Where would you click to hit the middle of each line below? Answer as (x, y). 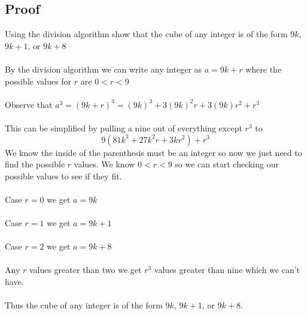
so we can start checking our (227, 164)
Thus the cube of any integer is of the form (84, 305)
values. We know (104, 164)
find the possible (35, 164)
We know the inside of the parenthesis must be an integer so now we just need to (153, 152)
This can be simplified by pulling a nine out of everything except (124, 127)
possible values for (38, 81)
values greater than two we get (85, 270)
